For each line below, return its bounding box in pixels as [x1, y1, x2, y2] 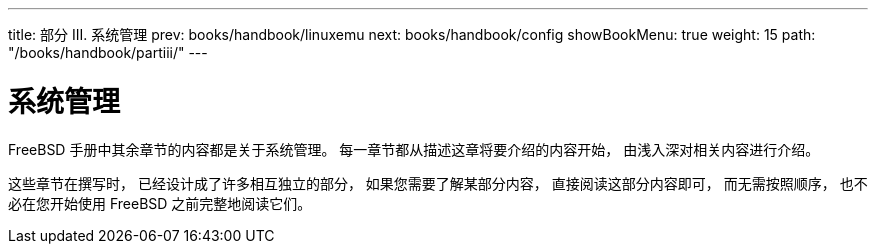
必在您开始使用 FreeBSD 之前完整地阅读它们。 [8, 194, 312, 212]
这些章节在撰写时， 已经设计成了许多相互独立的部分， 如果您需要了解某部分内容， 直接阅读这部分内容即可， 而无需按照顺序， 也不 [8, 174, 868, 192]
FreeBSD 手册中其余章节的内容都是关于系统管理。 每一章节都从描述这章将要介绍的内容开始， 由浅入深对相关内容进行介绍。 [8, 140, 820, 158]
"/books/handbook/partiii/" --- [8, 44, 208, 61]
